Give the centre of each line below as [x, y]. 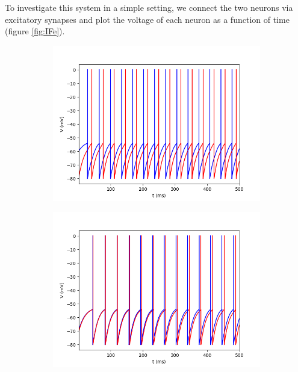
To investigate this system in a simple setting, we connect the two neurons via [149, 7]
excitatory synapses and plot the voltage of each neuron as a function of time [147, 19]
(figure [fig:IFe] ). [35, 31]
